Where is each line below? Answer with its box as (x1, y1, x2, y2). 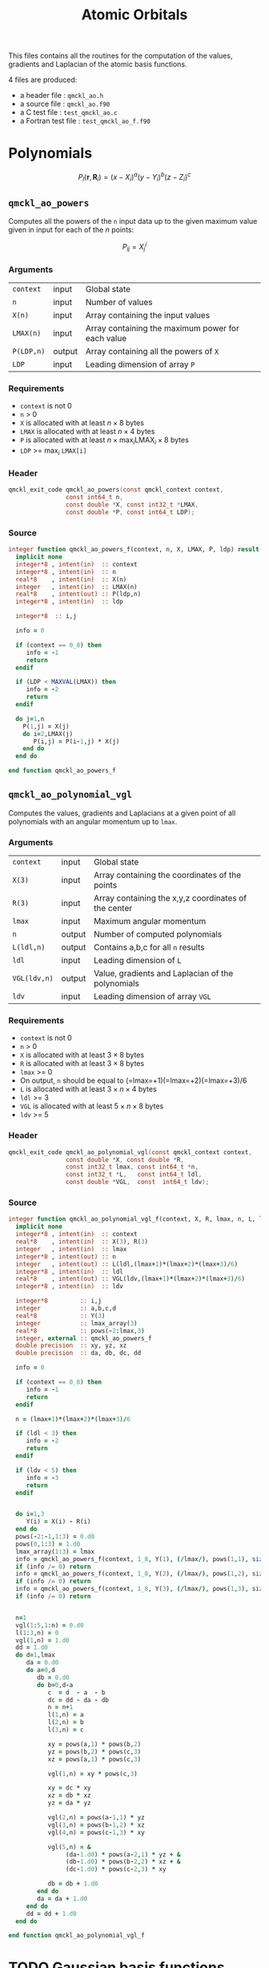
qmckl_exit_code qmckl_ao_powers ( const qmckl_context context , (8, 486, 224, 494)
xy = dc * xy (47, 1784, 91, 1792)
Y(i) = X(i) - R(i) (26, 1518, 91, 1526)
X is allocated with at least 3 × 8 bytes (19, 1050, 145, 1060)
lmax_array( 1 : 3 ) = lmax (15, 1547, 94, 1555)
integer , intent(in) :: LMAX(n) (15, 583, 138, 591)
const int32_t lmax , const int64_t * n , (65, 1163, 199, 1171)
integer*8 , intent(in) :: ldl (15, 1267, 124, 1275)
